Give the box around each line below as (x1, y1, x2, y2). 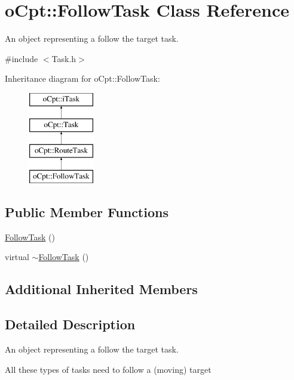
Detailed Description (5, 315, 136, 333)
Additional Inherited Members (5, 280, 198, 298)
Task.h (51, 52, 76, 64)
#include (5, 52, 38, 64)
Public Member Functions (5, 203, 169, 221)
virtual (5, 251, 29, 263)
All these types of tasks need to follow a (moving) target (5, 363, 212, 375)
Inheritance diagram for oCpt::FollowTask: (5, 72, 160, 85)
